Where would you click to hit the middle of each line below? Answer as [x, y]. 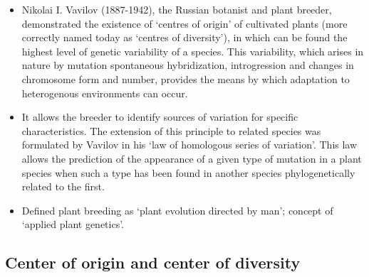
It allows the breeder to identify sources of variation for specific [160, 117]
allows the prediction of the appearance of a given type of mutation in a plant [192, 158]
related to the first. [63, 186]
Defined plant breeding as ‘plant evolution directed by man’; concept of [177, 210]
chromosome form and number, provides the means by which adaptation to [186, 78]
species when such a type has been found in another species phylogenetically [188, 172]
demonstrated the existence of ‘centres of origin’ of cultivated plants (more [184, 23]
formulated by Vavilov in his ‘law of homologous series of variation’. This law [189, 145]
